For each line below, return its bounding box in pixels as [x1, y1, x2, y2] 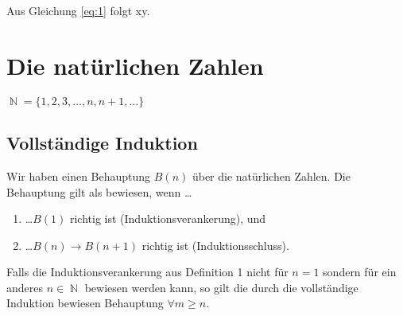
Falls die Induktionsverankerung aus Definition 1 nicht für [6, 263, 289, 280]
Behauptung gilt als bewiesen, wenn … [6, 183, 192, 200]
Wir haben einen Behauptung [6, 167, 151, 184]
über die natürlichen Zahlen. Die [192, 167, 351, 184]
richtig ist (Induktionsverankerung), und [69, 210, 266, 227]
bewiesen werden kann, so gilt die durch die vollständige [84, 279, 358, 295]
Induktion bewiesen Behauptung [6, 295, 164, 311]
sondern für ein [323, 263, 397, 280]
